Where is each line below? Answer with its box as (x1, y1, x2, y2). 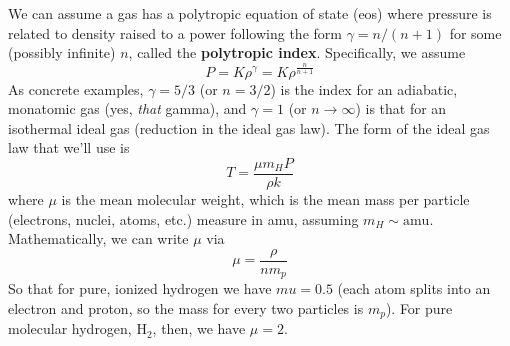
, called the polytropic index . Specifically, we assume (128, 42, 466, 63)
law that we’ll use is (8, 137, 130, 158)
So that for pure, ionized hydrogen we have (8, 278, 272, 299)
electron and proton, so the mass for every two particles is (8, 297, 364, 318)
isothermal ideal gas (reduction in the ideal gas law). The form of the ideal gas (8, 117, 490, 138)
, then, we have (152, 318, 246, 339)
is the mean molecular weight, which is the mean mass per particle (61, 188, 470, 209)
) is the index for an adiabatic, (270, 78, 458, 99)
